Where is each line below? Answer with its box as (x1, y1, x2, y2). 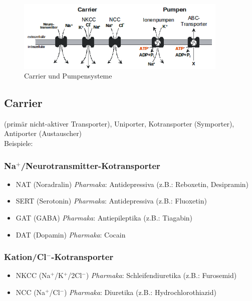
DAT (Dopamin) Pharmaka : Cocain (16, 229, 126, 239)
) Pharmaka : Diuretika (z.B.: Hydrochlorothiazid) (64, 287, 216, 297)
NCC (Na (16, 287, 46, 297)
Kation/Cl (4, 250, 47, 263)
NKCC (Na (16, 270, 51, 280)
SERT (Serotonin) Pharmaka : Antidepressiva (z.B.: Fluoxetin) (16, 195, 207, 206)
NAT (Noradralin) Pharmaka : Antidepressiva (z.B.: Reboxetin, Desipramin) (16, 178, 249, 189)
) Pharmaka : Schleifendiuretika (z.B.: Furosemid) (86, 270, 237, 280)
